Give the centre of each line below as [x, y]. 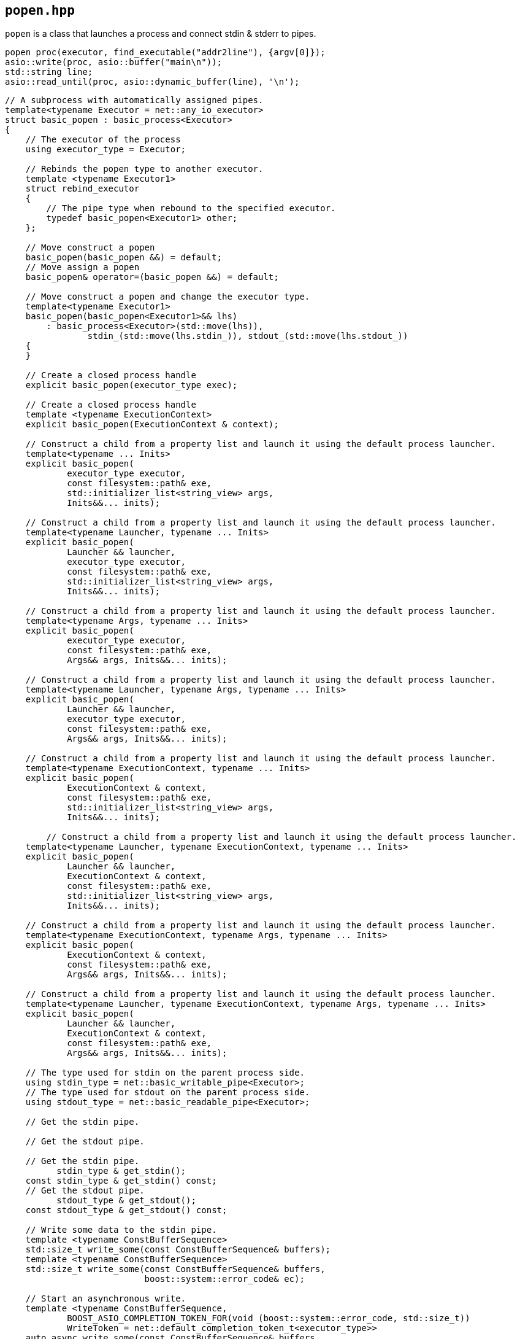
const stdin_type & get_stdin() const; [121, 1181]
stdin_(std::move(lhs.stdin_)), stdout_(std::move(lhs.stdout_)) [248, 336]
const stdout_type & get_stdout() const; [126, 1210]
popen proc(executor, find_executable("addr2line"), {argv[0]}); [165, 52]
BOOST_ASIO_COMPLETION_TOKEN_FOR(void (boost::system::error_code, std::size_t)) [269, 1318]
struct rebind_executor [82, 189]
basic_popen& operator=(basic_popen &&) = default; [152, 277]
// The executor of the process [103, 140]
